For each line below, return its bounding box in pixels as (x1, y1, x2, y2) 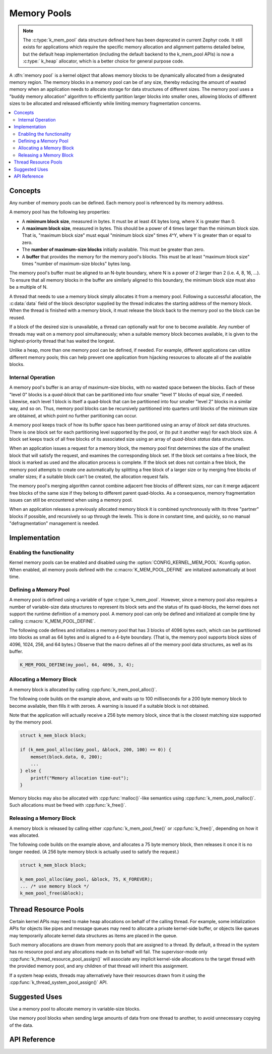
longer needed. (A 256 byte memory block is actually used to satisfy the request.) (9, 849, 179, 855)
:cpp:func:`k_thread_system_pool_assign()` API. (9, 979, 108, 985)
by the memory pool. (9, 719, 53, 725)
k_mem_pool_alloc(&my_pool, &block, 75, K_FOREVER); (20, 876, 153, 882)
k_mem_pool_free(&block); (20, 890, 84, 896)
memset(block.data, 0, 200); (30, 754, 103, 760)
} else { (20, 768, 42, 774)
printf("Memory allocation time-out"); (30, 775, 129, 781)
